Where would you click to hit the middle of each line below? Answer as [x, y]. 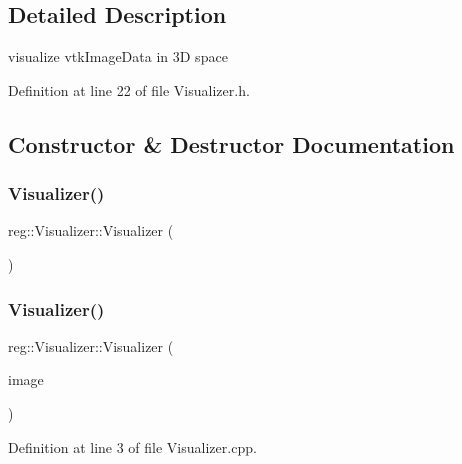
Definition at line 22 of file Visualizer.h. [129, 89]
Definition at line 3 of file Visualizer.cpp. [132, 446]
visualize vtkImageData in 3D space [118, 56]
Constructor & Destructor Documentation [231, 143]
